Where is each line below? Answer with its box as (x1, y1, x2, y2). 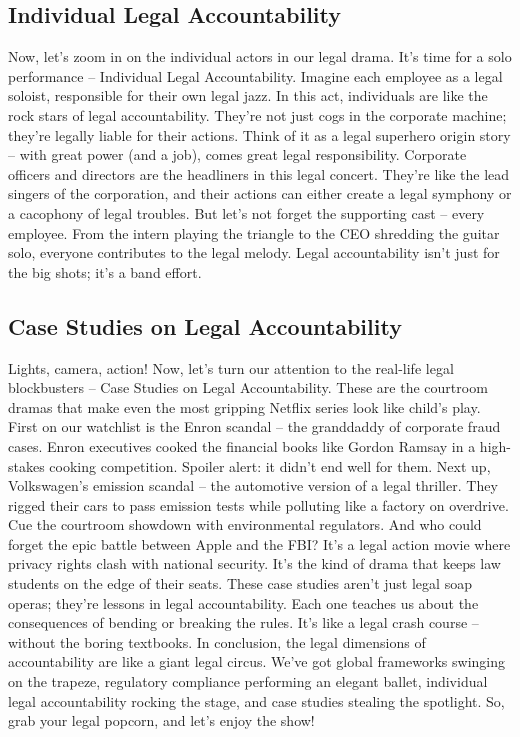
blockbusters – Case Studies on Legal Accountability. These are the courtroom (8, 377, 488, 398)
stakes (8, 455, 45, 476)
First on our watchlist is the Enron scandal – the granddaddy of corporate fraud (8, 416, 501, 437)
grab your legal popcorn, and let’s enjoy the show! (8, 710, 315, 731)
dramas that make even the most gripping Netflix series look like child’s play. (8, 396, 481, 417)
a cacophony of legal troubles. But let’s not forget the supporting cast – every (8, 202, 485, 223)
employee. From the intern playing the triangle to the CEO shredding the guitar (8, 222, 500, 243)
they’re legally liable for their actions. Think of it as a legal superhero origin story (8, 124, 511, 145)
